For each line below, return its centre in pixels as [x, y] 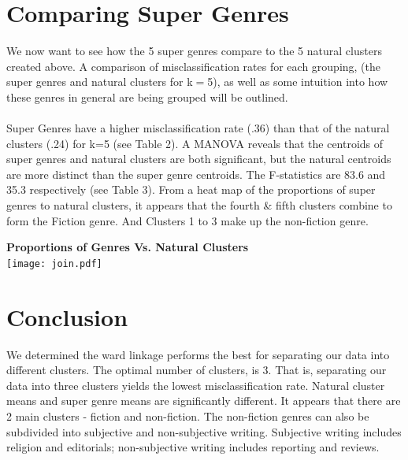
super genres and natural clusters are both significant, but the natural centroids [199, 159]
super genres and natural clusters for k [100, 82]
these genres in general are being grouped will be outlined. [147, 96]
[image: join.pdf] [54, 263]
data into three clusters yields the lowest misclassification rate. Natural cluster [196, 385]
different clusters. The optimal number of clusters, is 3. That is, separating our [197, 370]
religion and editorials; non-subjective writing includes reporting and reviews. [193, 447]
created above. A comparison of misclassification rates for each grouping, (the [194, 66]
